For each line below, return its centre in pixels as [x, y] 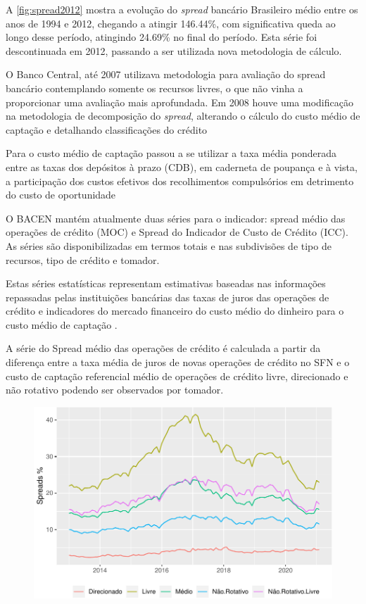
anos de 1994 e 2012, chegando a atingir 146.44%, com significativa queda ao [171, 23]
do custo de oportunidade [61, 195]
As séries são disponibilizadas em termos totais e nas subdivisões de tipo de [169, 245]
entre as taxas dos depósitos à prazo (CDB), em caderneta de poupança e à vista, [182, 166]
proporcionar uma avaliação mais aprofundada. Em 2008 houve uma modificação [179, 102]
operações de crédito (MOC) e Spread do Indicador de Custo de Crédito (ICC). [177, 232]
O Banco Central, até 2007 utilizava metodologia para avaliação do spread [166, 74]
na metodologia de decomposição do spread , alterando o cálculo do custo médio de [183, 116]
